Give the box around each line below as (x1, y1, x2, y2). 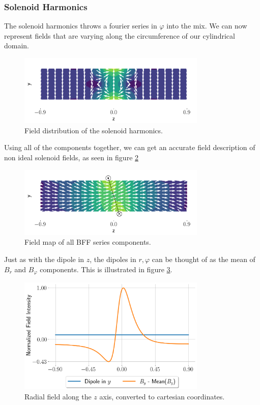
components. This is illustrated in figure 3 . (40, 264, 172, 274)
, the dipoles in (90, 253, 136, 264)
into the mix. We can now (166, 20, 247, 31)
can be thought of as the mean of (152, 253, 255, 264)
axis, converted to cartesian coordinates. (99, 391, 225, 401)
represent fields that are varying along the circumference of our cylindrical (4, 30, 235, 41)
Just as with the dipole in (4, 253, 84, 264)
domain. (4, 40, 30, 51)
